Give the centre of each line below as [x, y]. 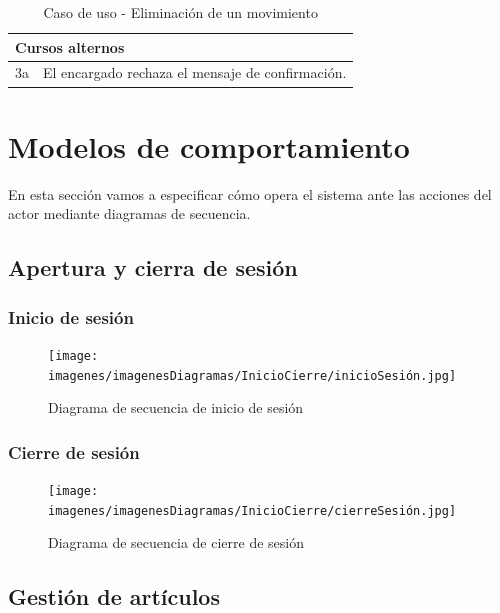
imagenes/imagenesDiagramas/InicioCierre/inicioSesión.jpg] [252, 375]
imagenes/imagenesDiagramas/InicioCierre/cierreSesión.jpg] [252, 510]
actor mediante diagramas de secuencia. [129, 213]
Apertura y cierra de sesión [153, 267]
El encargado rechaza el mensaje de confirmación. [195, 72]
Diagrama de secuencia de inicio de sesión [176, 407]
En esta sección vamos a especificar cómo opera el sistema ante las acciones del [250, 193]
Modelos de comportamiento [209, 145]
